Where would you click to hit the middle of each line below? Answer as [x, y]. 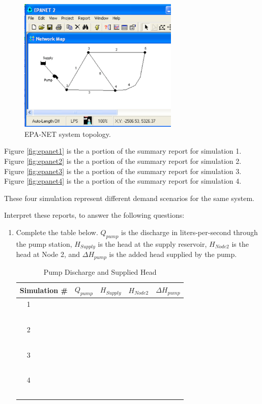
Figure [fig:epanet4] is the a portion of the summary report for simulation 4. [123, 181]
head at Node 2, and [48, 254]
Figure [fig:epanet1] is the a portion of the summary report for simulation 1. [123, 151]
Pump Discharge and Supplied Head [100, 271]
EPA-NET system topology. [68, 134]
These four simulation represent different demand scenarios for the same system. [129, 198]
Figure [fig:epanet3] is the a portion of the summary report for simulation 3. [123, 171]
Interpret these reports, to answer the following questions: [94, 215]
